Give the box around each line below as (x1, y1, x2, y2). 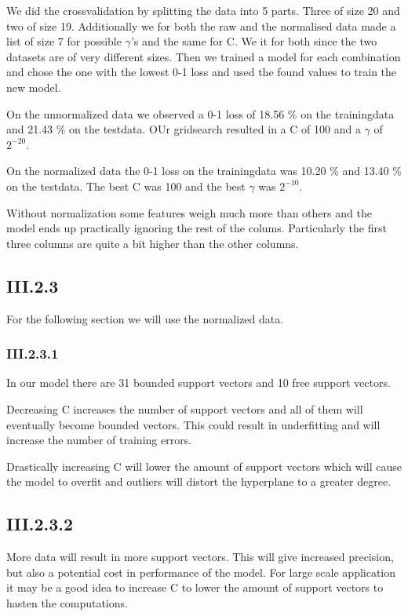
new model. (6, 78, 61, 95)
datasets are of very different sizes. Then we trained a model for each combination (6, 48, 401, 64)
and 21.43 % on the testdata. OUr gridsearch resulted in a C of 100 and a (6, 121, 361, 137)
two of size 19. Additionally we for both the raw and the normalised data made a (6, 17, 396, 34)
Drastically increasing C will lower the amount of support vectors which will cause (6, 457, 402, 474)
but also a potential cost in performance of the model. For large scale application (6, 563, 396, 580)
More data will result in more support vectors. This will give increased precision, (6, 549, 394, 565)
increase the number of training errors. (6, 432, 192, 448)
